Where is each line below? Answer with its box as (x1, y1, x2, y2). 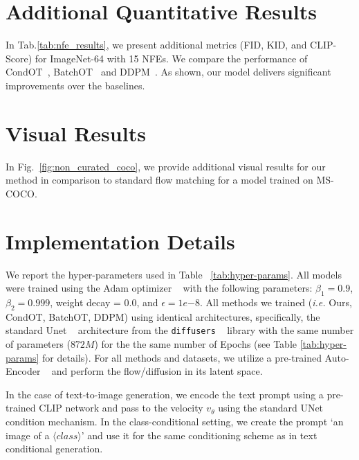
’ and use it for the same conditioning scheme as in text (81, 427, 317, 442)
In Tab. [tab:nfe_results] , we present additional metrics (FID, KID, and (6, 37, 307, 52)
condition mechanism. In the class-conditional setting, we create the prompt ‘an (6, 414, 344, 428)
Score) (6, 51, 33, 65)
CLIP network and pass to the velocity (39, 400, 203, 415)
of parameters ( (6, 336, 71, 351)
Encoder (6, 364, 41, 378)
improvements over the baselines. (6, 78, 145, 92)
